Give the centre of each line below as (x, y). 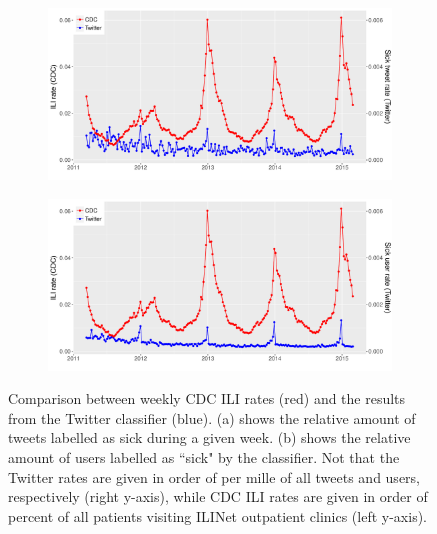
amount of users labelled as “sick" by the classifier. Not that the (204, 456)
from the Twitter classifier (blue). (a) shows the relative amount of (212, 417)
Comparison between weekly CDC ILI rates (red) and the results (207, 398)
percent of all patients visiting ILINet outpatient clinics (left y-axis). (217, 515)
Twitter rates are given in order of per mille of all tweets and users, (214, 476)
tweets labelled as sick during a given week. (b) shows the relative (209, 437)
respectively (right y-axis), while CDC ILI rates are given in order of (218, 496)
